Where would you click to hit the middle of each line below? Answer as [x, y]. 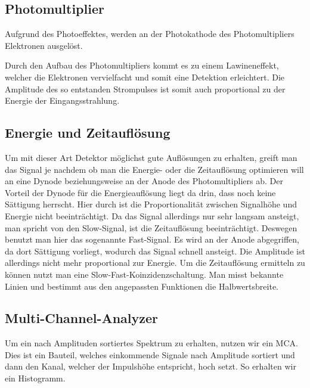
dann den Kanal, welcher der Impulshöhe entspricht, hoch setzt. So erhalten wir [151, 366]
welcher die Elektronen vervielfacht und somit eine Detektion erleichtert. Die [145, 77]
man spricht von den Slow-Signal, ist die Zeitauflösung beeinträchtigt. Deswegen [151, 227]
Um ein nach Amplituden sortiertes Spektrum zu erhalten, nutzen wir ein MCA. [151, 343]
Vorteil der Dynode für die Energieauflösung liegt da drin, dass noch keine [140, 192]
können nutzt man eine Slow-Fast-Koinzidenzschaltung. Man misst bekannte [144, 274]
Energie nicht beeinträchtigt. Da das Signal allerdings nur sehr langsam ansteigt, [152, 215]
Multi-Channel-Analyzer [82, 318]
